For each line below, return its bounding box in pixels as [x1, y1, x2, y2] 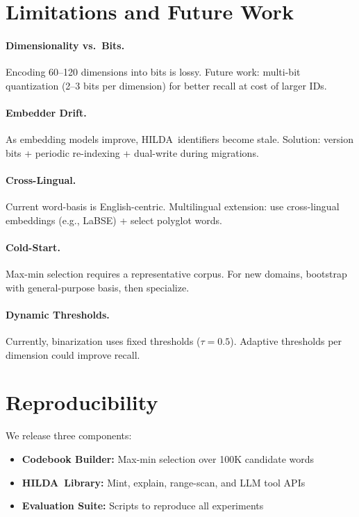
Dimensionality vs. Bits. [6, 37, 125, 52]
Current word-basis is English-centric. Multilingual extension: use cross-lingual [6, 199, 340, 214]
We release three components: [6, 428, 132, 443]
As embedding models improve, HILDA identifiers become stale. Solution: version [6, 132, 353, 146]
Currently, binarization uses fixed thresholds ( [6, 334, 201, 348]
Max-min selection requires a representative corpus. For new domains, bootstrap [6, 266, 347, 281]
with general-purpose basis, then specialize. [6, 280, 190, 294]
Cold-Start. [6, 239, 60, 254]
